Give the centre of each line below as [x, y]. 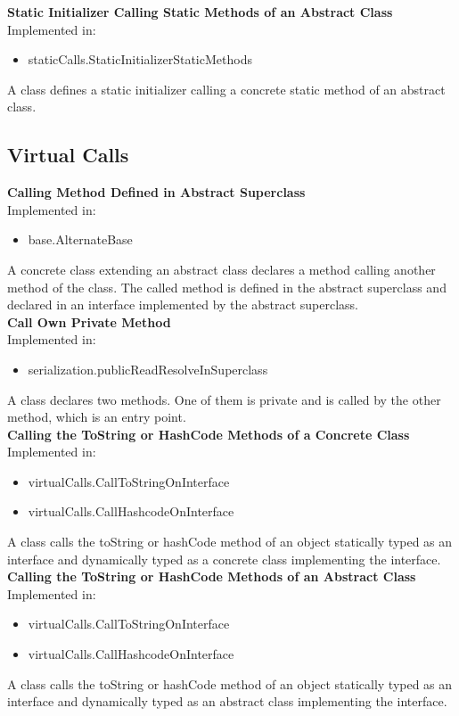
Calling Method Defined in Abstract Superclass [156, 192]
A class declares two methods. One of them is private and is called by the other [224, 399]
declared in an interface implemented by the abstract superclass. [183, 305]
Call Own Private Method [89, 321]
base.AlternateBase [80, 239]
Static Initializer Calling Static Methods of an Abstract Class [200, 12]
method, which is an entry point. [97, 417]
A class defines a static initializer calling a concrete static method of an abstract [226, 89]
